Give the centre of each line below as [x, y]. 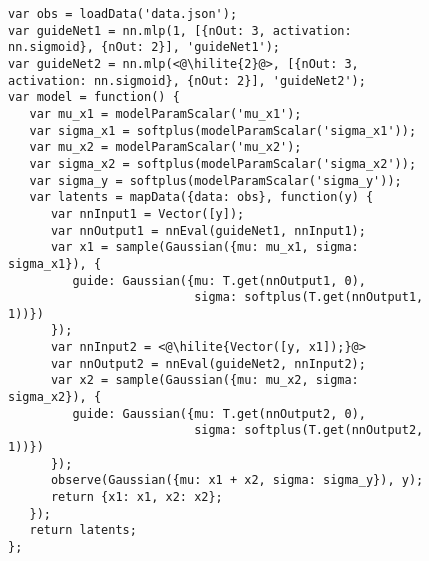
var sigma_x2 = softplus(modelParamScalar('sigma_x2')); [223, 163]
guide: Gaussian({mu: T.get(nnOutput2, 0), [219, 413]
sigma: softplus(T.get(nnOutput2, [309, 430]
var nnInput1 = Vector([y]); [147, 213]
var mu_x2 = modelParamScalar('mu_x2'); [165, 147]
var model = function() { [94, 97]
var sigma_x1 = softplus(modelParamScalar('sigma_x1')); [223, 130]
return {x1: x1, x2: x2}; [136, 497]
